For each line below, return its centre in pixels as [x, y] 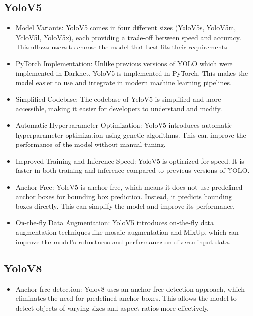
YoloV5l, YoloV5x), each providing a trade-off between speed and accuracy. [128, 37]
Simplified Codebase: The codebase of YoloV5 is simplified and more [118, 99]
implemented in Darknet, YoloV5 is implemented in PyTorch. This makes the [132, 73]
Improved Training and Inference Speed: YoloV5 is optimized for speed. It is [130, 160]
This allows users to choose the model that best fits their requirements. [122, 47]
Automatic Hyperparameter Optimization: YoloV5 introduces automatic [124, 125]
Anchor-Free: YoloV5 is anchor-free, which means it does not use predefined [129, 186]
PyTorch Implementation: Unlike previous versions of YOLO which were [124, 63]
